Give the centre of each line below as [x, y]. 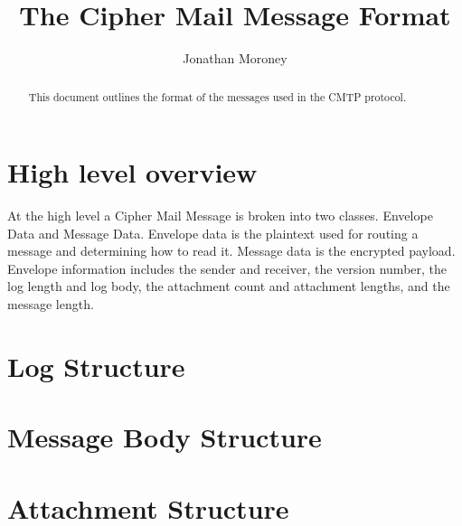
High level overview [132, 172]
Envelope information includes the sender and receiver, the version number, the [227, 268]
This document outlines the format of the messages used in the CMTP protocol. [217, 96]
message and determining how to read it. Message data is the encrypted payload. [231, 251]
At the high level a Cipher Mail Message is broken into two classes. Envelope [220, 216]
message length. [51, 304]
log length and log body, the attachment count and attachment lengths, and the [229, 286]
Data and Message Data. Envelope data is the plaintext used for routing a [213, 233]
